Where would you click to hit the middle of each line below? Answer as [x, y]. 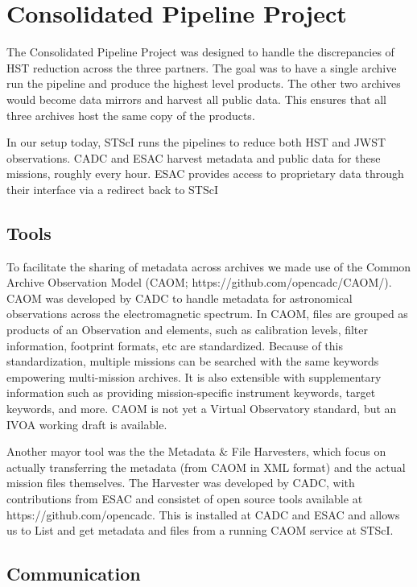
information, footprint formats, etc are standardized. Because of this [175, 345]
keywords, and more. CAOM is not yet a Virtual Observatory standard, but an [202, 409]
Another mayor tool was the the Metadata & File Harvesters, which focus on [196, 451]
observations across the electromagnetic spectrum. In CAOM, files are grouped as [207, 314]
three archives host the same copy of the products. [131, 115]
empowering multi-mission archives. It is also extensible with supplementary [194, 376]
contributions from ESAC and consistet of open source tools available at [185, 498]
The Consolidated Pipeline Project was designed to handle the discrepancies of [200, 52]
